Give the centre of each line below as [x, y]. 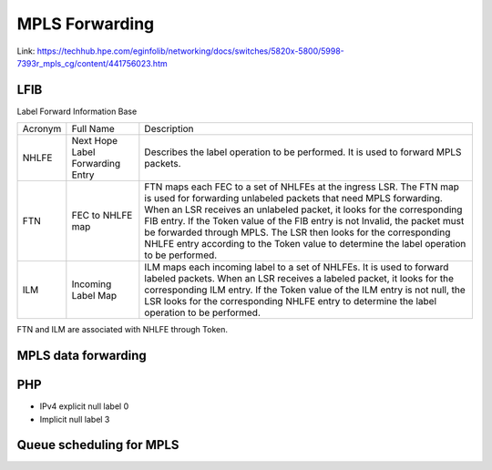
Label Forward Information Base [77, 111]
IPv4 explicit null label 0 [84, 406]
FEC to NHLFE [102, 216]
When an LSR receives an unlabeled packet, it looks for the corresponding [303, 209]
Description [169, 129]
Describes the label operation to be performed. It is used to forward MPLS [303, 152]
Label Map [94, 296]
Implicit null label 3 [75, 419]
